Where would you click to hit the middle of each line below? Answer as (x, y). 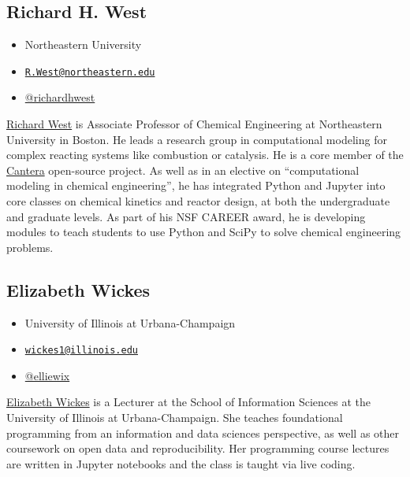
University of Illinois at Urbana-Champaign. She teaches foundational (175, 418)
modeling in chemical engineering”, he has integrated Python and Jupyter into (196, 185)
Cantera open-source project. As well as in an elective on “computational (183, 170)
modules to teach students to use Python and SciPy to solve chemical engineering (204, 232)
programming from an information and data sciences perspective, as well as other (203, 433)
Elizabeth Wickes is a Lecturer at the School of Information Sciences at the (188, 402)
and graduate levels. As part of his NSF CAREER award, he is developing (186, 216)
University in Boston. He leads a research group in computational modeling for (197, 139)
